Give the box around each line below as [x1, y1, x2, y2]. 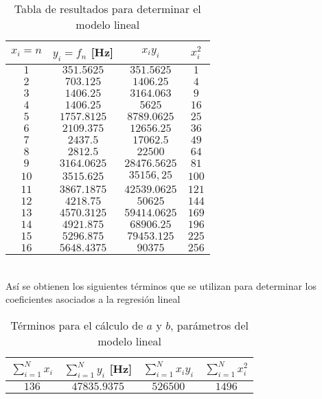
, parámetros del [170, 317, 249, 333]
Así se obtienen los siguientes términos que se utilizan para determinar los [5, 278, 317, 293]
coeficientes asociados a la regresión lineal [5, 292, 181, 306]
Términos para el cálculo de [10, 317, 143, 333]
